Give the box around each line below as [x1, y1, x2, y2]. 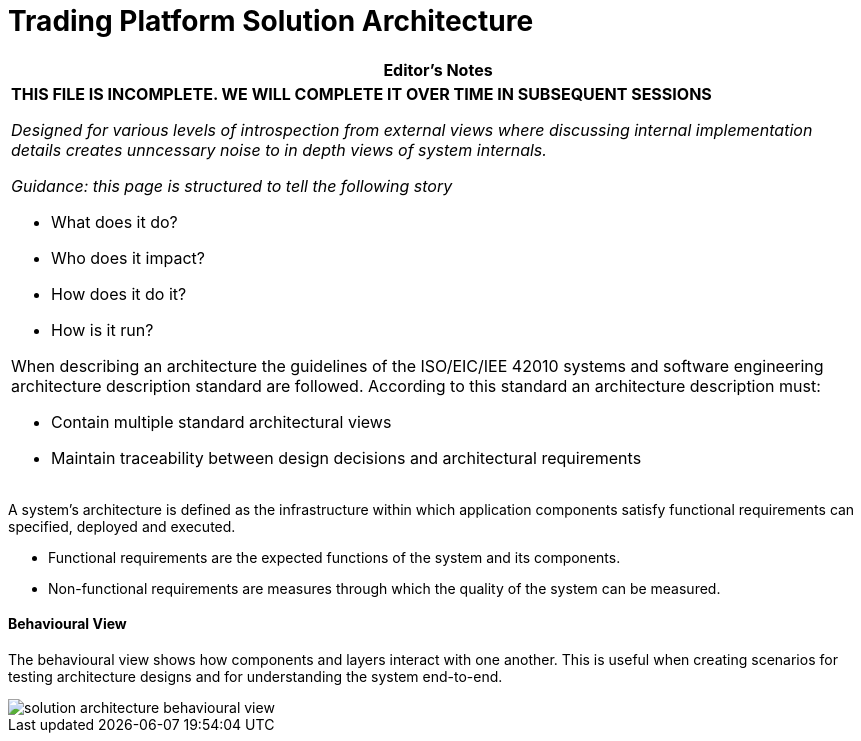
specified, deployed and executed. [8, 517, 236, 535]
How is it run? [51, 319, 154, 340]
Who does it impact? [51, 247, 205, 268]
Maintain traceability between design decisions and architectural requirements [51, 447, 642, 468]
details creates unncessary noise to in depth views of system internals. [11, 139, 547, 160]
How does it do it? [51, 283, 187, 304]
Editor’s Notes [383, 59, 493, 80]
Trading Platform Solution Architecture [8, 4, 534, 38]
